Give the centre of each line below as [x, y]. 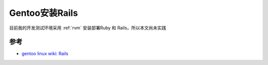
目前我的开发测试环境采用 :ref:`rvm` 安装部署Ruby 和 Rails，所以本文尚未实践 [88, 28]
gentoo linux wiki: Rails [45, 54]
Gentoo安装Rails [43, 13]
